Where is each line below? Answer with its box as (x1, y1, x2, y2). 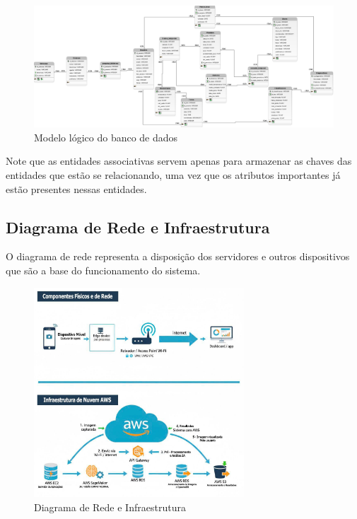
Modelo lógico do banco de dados (34, 129, 178, 144)
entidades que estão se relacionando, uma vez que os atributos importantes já (6, 168, 341, 182)
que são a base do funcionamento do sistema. (6, 263, 201, 278)
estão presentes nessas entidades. (6, 181, 147, 196)
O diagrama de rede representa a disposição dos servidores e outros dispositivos (6, 249, 350, 264)
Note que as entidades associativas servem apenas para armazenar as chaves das (6, 153, 352, 168)
